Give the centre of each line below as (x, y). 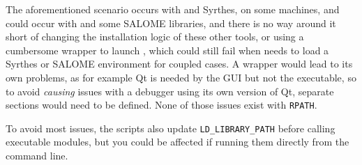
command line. (37, 156)
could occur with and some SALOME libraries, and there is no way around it (171, 23)
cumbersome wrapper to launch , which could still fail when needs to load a (167, 50)
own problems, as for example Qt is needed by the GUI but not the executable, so (181, 77)
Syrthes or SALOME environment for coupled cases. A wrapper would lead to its (179, 64)
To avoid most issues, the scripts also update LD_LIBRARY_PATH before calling (171, 128)
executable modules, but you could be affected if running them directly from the (178, 142)
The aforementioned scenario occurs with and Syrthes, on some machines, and (173, 9)
